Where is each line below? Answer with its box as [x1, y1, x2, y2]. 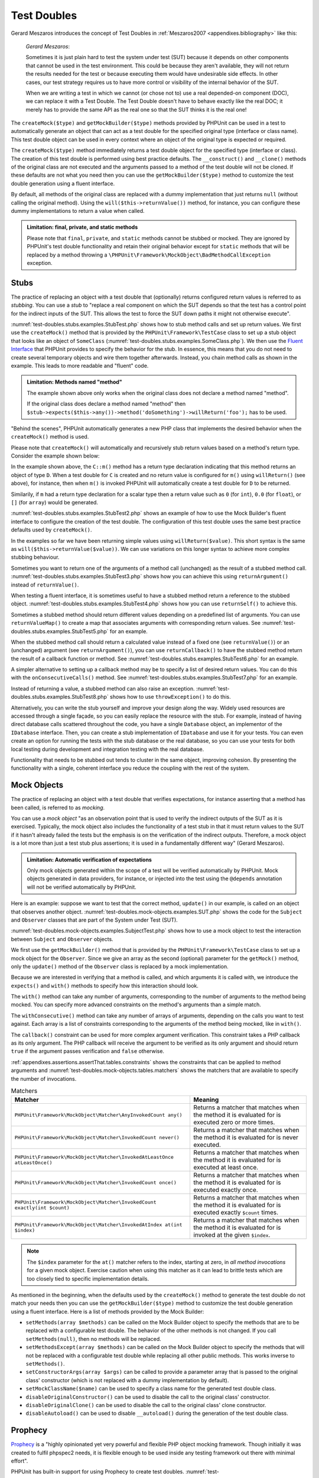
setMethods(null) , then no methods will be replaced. [25, 1335, 162, 1342]
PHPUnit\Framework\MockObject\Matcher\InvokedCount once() [14, 1179, 177, 1185]
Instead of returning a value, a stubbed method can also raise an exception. [11, 685, 195, 692]
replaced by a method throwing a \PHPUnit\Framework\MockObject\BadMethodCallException [27, 251, 271, 258]
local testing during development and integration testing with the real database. [11, 746, 204, 753]
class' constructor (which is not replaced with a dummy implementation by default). [25, 1376, 229, 1383]
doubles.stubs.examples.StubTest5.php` [11, 627, 109, 635]
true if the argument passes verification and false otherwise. [11, 1048, 165, 1055]
